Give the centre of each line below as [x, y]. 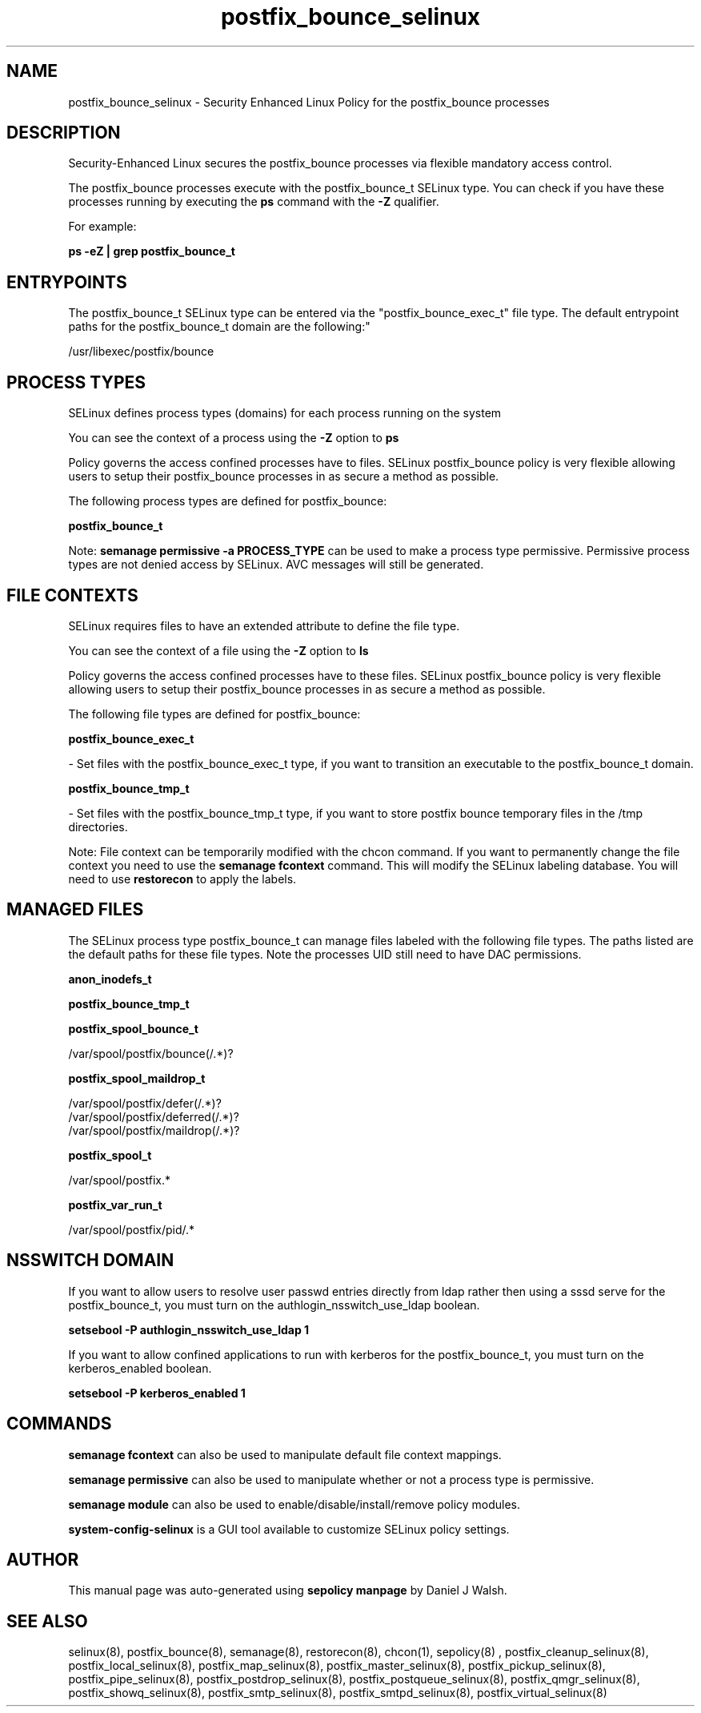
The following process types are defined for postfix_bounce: [228, 501]
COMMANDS [59, 1424]
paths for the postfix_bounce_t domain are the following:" [219, 327]
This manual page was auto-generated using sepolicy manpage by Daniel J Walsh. [288, 1590]
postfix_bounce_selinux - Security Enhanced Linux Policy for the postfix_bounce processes [309, 102]
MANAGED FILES [75, 910]
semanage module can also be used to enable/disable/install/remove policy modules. [294, 1504]
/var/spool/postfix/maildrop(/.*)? [154, 1130]
